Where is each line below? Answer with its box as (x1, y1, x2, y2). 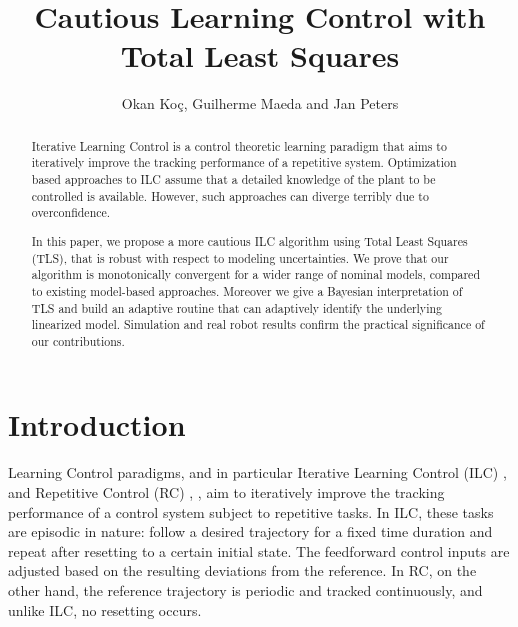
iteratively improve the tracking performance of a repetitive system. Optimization (31, 154, 457, 171)
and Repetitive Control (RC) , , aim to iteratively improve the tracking (8, 482, 445, 502)
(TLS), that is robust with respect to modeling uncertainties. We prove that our (31, 249, 449, 266)
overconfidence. (31, 204, 111, 221)
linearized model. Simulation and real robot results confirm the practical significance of (31, 316, 485, 333)
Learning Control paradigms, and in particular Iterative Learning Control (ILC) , (8, 462, 507, 483)
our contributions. (31, 332, 125, 349)
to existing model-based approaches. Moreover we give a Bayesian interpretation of (31, 282, 463, 299)
